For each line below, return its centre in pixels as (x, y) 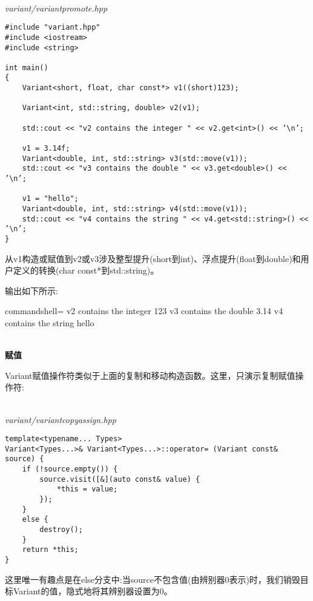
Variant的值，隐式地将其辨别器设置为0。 (93, 591)
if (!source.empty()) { (70, 469)
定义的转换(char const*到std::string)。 (86, 270)
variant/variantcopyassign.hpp (61, 419)
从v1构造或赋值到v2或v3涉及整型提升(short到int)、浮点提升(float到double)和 (153, 258)
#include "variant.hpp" (53, 28)
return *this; (50, 550)
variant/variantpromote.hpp (56, 8)
